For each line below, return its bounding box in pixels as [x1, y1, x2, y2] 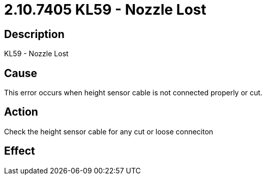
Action [4, 105, 38, 119]
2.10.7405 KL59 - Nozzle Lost [4, 1, 206, 18]
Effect [4, 145, 35, 158]
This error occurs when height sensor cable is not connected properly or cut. [4, 88, 262, 97]
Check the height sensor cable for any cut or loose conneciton [4, 127, 214, 136]
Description [4, 27, 65, 41]
